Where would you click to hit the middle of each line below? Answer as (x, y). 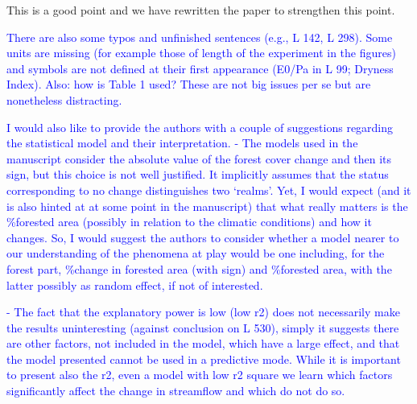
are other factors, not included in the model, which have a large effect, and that (203, 343)
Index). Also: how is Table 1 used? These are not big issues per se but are (189, 84)
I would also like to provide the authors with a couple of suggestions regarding (200, 127)
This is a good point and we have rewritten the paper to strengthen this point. (201, 10)
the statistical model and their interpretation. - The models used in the (182, 143)
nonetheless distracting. (64, 99)
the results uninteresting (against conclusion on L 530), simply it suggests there (203, 327)
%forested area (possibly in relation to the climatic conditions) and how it (189, 222)
